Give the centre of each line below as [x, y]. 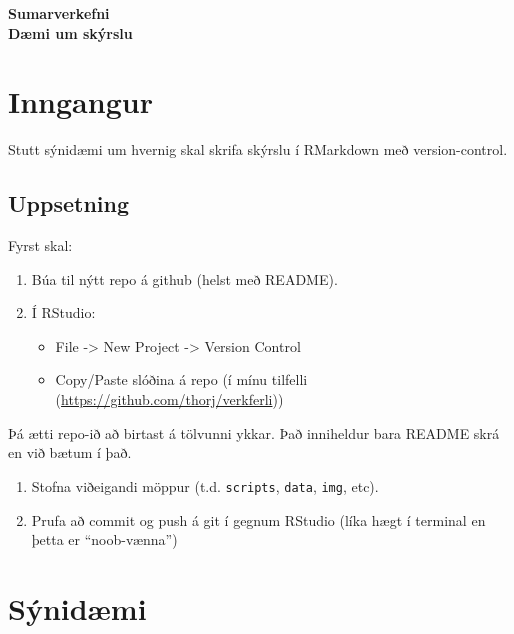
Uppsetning [69, 203]
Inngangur [80, 101]
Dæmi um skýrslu [70, 32]
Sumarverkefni [59, 13]
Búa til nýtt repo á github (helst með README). [184, 278]
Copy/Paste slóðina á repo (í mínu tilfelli [181, 379]
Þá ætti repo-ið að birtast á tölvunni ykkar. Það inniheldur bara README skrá [254, 432]
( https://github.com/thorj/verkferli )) [169, 399]
